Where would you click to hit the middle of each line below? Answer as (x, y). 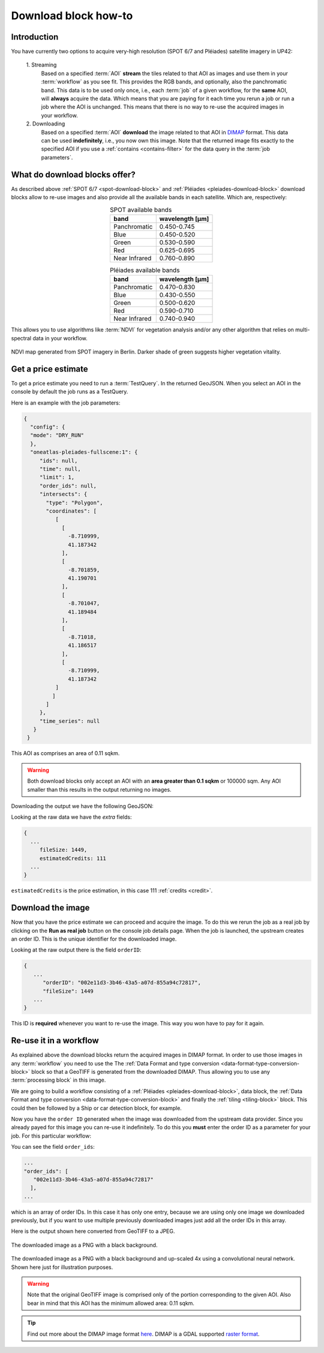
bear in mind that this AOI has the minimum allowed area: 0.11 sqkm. (111, 1303)
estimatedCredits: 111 (73, 858)
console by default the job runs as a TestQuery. (70, 392)
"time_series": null (70, 721)
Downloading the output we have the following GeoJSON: (82, 806)
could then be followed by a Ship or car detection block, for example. (97, 1108)
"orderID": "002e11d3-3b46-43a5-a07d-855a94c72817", (122, 983)
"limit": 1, (57, 478)
